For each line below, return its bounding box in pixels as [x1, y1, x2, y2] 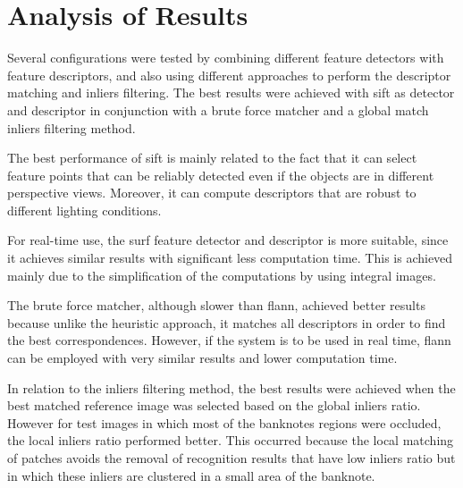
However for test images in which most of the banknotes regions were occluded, [7, 413, 442, 432]
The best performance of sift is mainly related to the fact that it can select [7, 148, 417, 167]
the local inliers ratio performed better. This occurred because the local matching [7, 431, 454, 450]
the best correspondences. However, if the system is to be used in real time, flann [7, 331, 451, 349]
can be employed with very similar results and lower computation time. [7, 349, 398, 367]
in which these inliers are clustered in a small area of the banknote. [7, 466, 375, 484]
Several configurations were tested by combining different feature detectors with [7, 48, 444, 67]
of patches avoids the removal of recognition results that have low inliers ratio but [7, 449, 456, 467]
